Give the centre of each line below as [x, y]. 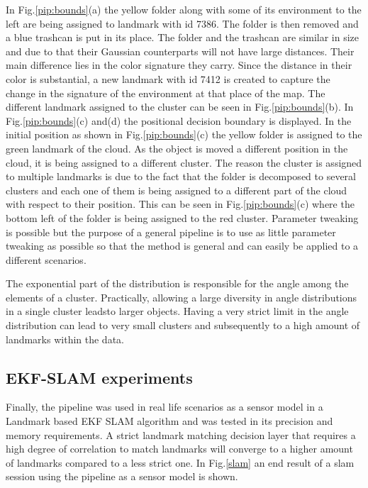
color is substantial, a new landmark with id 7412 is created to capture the [168, 78]
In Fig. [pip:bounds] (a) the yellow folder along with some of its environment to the [184, 9]
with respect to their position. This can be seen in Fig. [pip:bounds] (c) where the [180, 204]
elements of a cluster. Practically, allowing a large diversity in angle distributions [182, 297]
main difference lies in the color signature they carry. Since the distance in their [179, 65]
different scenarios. [46, 259]
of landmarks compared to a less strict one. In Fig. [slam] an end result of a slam [180, 462]
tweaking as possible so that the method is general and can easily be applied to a [182, 246]
